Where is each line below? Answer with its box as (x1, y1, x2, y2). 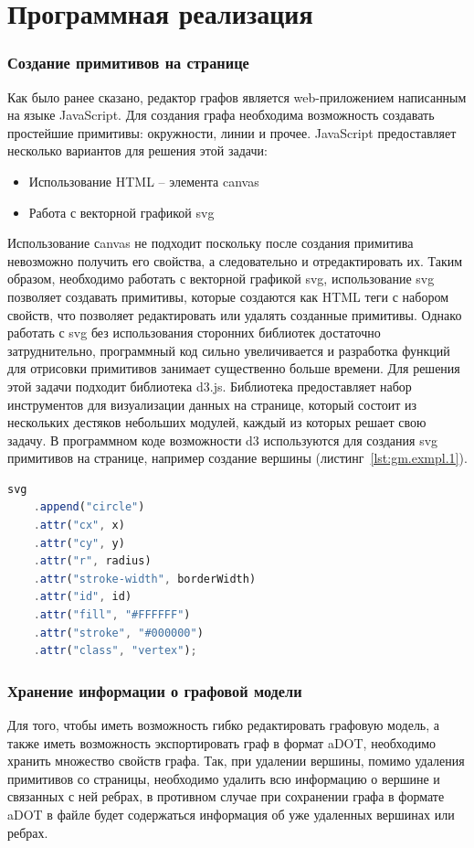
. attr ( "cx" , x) (33, 519, 125, 532)
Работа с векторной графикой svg (28, 202, 215, 221)
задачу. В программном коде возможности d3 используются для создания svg (7, 430, 438, 449)
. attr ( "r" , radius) (33, 554, 152, 568)
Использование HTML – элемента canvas (28, 171, 259, 190)
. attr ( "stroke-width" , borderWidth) (33, 572, 257, 585)
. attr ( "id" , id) (33, 590, 132, 604)
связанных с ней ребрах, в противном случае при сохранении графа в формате (7, 787, 445, 806)
